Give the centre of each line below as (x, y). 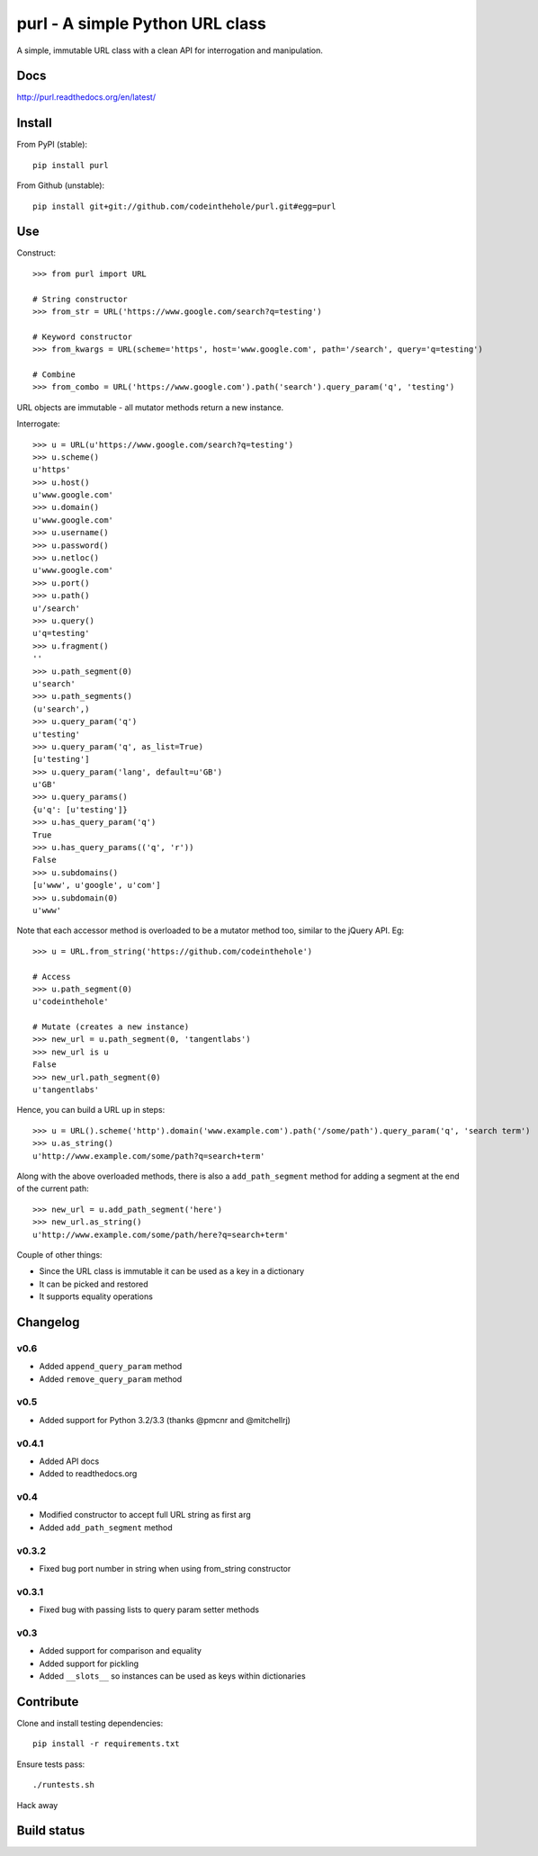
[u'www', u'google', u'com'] (97, 885)
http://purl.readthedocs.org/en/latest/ (86, 97)
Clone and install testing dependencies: (90, 1723)
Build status (51, 1831)
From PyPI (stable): (52, 145)
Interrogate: (38, 424)
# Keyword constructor (83, 336)
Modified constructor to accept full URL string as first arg (145, 1515)
